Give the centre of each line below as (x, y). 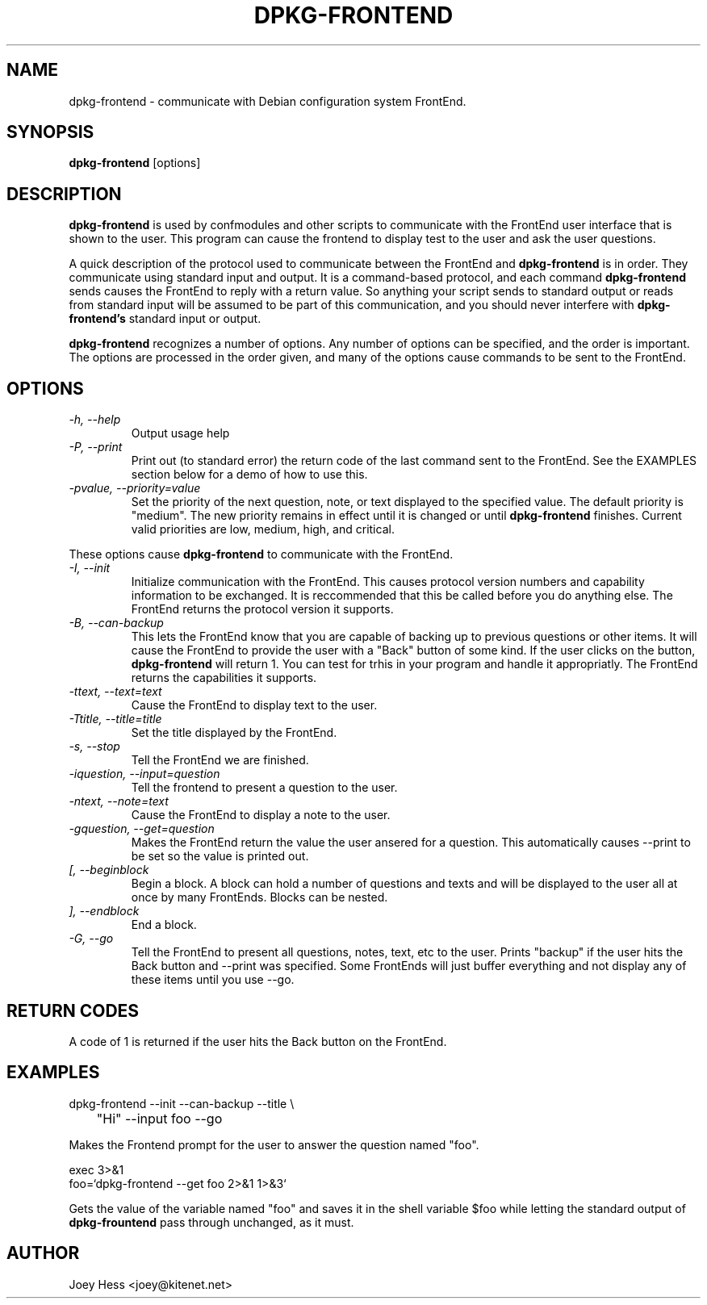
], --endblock (104, 911)
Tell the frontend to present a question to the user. (264, 788)
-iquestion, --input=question (144, 774)
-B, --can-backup (116, 623)
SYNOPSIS (50, 132)
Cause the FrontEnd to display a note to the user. (261, 815)
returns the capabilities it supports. (224, 678)
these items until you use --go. (213, 980)
